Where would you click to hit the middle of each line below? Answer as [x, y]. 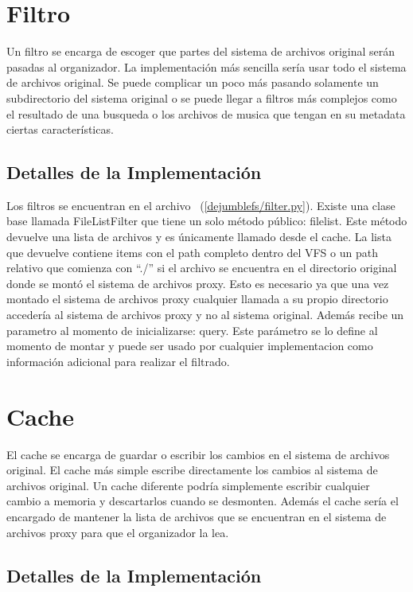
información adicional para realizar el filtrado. [118, 361]
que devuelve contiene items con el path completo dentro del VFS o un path [192, 252]
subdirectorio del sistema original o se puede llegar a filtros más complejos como [202, 97]
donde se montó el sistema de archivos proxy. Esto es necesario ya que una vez [198, 283]
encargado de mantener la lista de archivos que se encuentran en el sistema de [197, 516]
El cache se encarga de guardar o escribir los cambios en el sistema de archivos [198, 454]
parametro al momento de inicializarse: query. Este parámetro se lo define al [192, 330]
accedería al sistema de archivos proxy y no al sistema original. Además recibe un [205, 315]
